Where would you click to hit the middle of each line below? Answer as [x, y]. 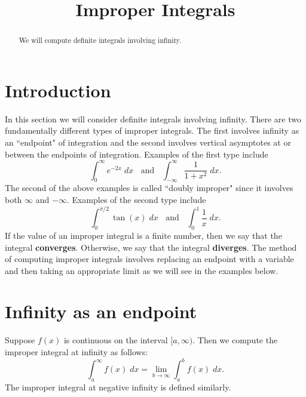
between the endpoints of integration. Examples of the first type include [137, 154]
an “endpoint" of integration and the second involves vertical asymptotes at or [148, 142]
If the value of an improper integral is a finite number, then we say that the [143, 235]
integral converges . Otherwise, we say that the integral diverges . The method [151, 247]
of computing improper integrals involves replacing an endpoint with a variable [149, 259]
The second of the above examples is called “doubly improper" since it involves [149, 188]
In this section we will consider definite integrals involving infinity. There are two [153, 119]
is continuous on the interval [116, 340]
